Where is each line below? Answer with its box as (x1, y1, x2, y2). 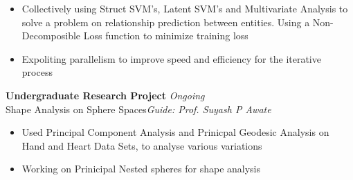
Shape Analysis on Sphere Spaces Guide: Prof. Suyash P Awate (6, 101, 271, 116)
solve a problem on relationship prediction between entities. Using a (21, 14, 310, 29)
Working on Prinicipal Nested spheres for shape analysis (21, 161, 261, 176)
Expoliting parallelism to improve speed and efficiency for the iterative (21, 51, 321, 66)
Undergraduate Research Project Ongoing (6, 88, 205, 102)
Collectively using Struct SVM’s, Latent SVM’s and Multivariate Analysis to (21, 1, 348, 15)
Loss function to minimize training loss (83, 28, 248, 43)
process (21, 65, 53, 79)
